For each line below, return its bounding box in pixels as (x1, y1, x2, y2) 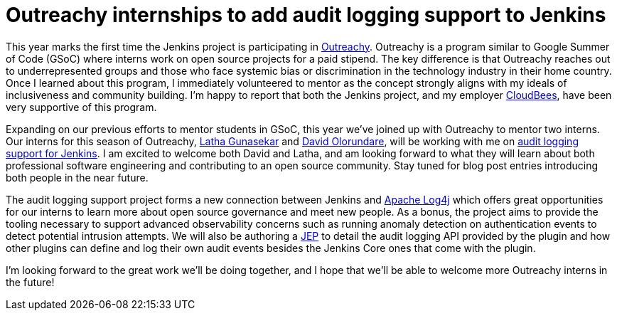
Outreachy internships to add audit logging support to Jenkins (6, 3, 606, 27)
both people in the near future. (6, 171, 149, 184)
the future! (6, 275, 55, 288)
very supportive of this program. (6, 100, 157, 113)
